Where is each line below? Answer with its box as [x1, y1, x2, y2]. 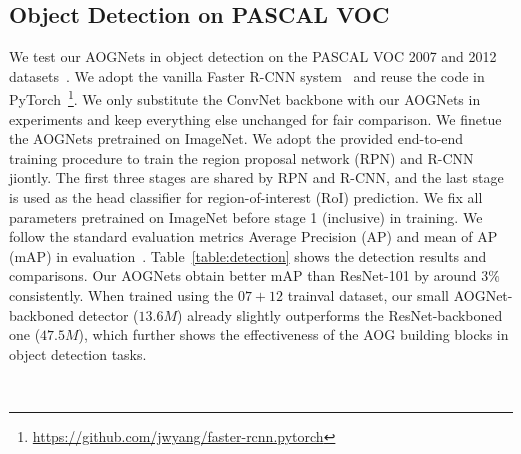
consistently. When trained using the [9, 284, 234, 305]
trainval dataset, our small [287, 284, 449, 305]
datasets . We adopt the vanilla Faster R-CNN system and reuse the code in [9, 65, 485, 86]
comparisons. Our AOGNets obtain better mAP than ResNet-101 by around [9, 265, 477, 286]
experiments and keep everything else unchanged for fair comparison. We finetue [9, 108, 502, 129]
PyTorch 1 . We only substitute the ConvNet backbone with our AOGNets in [9, 86, 481, 110]
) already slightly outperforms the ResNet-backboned [177, 304, 503, 325]
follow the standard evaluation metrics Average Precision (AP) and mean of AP [9, 226, 498, 247]
